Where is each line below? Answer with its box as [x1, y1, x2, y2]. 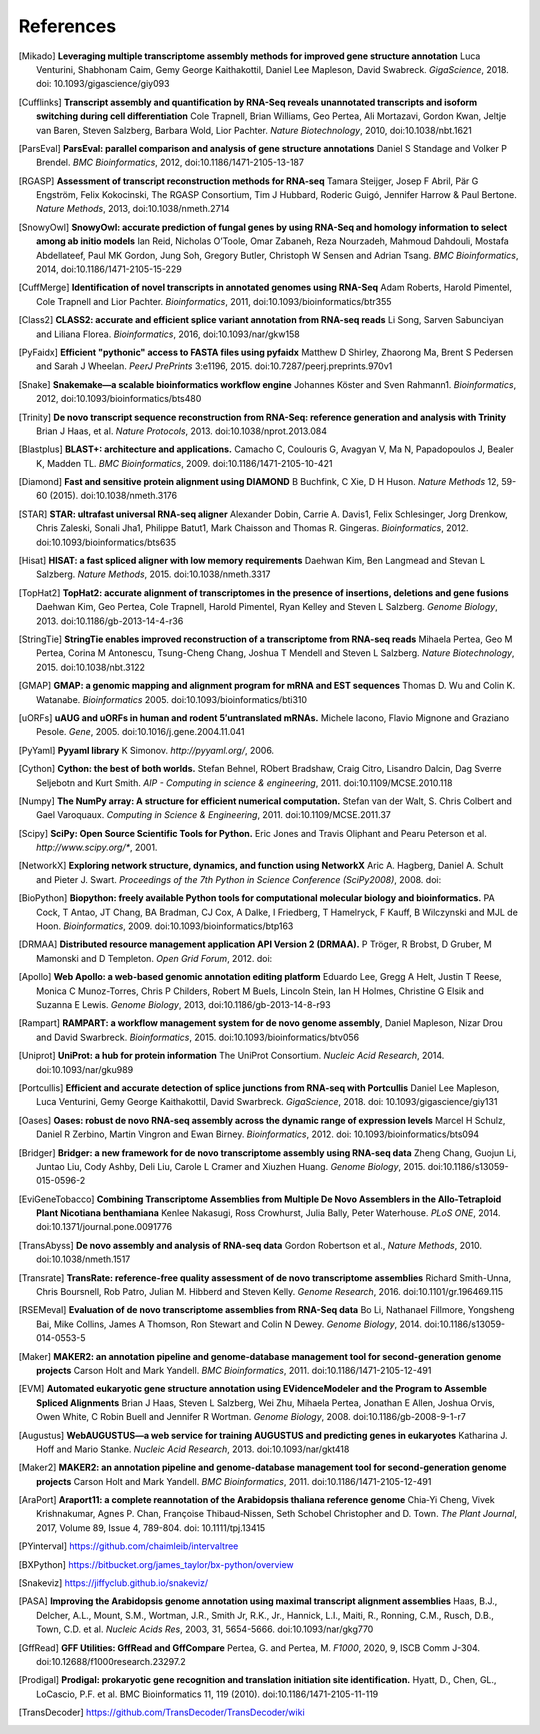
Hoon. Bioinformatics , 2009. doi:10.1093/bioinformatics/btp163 [36, 920, 294, 932]
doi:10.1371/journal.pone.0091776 [36, 1221, 173, 1233]
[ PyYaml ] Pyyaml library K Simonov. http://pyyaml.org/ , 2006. [18, 744, 275, 756]
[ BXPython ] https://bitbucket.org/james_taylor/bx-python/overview [18, 1558, 294, 1570]
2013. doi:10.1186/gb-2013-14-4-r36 [36, 615, 184, 627]
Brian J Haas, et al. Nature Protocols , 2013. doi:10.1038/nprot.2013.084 [36, 425, 327, 437]
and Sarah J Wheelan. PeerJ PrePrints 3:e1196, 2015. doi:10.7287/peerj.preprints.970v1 [36, 360, 393, 372]
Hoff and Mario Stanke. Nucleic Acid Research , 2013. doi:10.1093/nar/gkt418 [36, 1443, 350, 1455]
